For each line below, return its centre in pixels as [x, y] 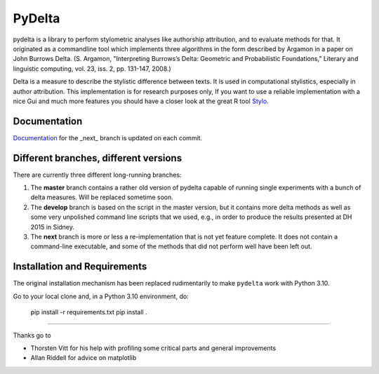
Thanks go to [32, 335]
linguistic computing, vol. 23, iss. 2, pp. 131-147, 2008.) [92, 68]
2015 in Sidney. [53, 227]
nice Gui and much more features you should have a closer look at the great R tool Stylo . [141, 101]
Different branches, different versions [98, 158]
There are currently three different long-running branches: [97, 175]
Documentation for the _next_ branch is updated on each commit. [108, 138]
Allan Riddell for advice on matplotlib [84, 358]
